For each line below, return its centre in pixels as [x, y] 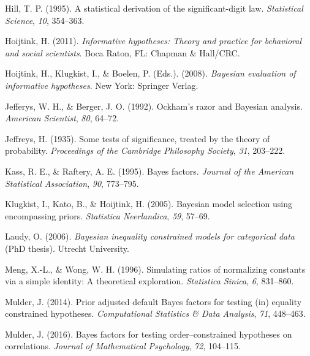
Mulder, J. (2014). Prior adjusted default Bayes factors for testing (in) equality [153, 301]
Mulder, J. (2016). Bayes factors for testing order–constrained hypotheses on [149, 334]
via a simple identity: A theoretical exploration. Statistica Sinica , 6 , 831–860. [149, 281]
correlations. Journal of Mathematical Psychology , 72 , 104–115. [123, 346]
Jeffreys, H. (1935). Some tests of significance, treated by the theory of [138, 138]
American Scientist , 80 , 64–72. [62, 118]
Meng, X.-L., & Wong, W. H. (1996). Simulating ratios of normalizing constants [155, 269]
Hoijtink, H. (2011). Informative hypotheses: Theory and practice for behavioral [153, 41]
